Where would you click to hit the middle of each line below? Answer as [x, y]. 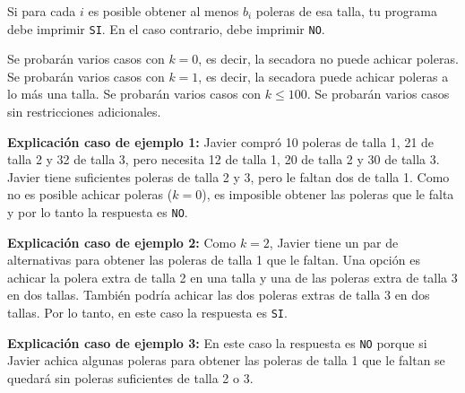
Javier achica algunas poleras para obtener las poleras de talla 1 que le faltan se [226, 360]
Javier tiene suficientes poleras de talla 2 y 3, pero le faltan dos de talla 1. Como [228, 176]
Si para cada [42, 11]
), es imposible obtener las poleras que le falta [328, 194]
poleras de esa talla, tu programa [346, 11]
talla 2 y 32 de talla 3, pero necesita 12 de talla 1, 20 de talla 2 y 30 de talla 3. [224, 159]
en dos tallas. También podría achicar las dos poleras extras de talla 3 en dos [219, 295]
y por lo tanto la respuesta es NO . [98, 212]
